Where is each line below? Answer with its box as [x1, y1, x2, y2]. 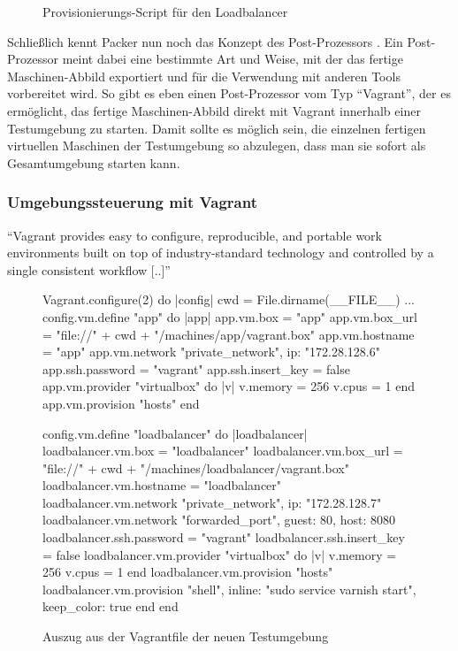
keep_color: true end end [42, 597, 179, 616]
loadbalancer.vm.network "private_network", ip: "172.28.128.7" [42, 493, 382, 511]
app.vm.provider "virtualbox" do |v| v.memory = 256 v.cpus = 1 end [42, 377, 416, 395]
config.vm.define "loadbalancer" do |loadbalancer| [42, 424, 308, 442]
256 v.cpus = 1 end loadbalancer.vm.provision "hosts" [42, 563, 333, 581]
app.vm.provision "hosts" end [42, 394, 200, 412]
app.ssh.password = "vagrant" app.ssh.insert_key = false [42, 359, 350, 378]
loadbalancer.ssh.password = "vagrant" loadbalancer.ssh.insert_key [42, 528, 405, 547]
